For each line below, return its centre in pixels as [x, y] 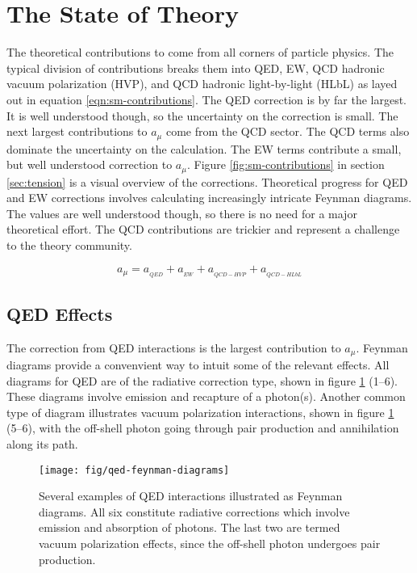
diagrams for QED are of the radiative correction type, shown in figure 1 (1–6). [202, 380]
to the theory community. [69, 244]
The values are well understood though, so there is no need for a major [182, 213]
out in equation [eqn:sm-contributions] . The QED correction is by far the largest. [206, 99]
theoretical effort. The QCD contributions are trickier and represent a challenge [203, 229]
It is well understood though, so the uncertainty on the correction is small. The [202, 115]
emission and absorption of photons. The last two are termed [190, 527]
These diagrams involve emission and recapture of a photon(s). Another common [206, 396]
